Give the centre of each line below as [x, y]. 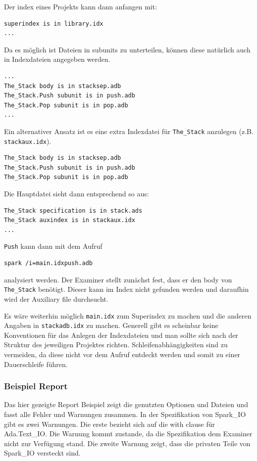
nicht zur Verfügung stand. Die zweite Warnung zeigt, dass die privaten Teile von [127, 443]
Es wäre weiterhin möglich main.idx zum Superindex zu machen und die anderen [128, 315]
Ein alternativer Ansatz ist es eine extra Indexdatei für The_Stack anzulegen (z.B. [129, 131]
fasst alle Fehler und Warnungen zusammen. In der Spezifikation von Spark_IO [125, 414]
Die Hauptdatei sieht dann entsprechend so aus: [77, 194]
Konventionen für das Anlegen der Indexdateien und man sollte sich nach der [121, 335]
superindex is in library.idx [54, 23]
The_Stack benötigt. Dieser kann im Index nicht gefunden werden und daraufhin [127, 289]
